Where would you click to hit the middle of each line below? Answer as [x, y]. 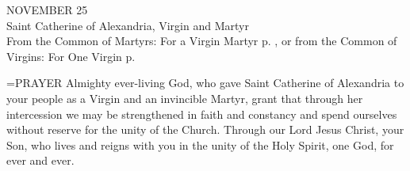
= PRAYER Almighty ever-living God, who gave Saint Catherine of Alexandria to [205, 83]
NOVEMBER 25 [47, 9]
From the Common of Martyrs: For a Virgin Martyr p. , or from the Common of [202, 41]
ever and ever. [40, 160]
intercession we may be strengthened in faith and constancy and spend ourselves [202, 114]
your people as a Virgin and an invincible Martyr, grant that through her [185, 98]
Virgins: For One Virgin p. [71, 56]
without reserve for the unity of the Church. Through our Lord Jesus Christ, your [205, 129]
